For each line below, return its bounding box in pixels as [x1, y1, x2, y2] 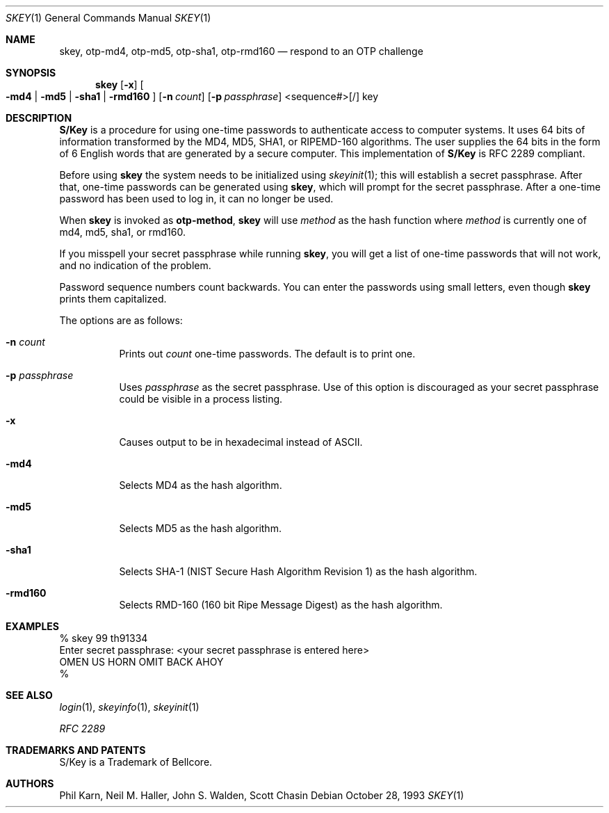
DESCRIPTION [6, 112, 72, 124]
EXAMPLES [6, 620, 59, 632]
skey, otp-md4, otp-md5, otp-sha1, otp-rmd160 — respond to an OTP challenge [59, 45, 423, 57]
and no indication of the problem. [59, 259, 211, 271]
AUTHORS [6, 778, 54, 789]
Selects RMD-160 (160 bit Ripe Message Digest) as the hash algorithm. [119, 599, 443, 611]
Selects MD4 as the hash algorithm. [119, 479, 282, 491]
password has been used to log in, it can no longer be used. [59, 193, 334, 204]
